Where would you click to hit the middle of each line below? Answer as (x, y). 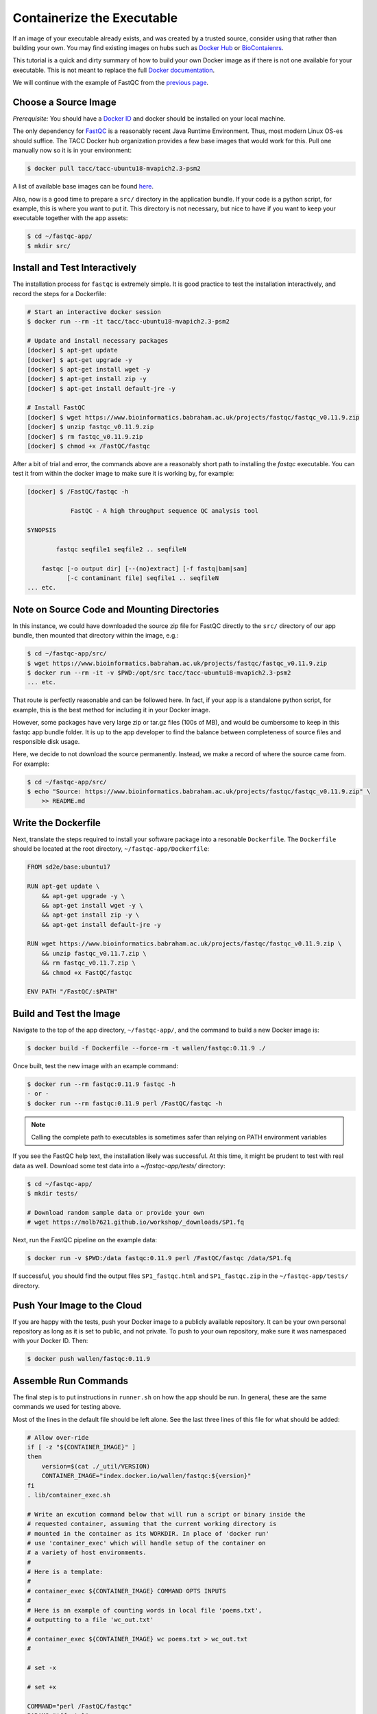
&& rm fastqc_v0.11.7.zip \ (89, 963)
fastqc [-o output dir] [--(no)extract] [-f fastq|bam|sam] (145, 568)
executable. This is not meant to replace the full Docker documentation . (114, 70)
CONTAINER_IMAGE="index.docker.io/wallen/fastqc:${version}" (146, 1476)
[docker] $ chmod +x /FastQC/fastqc (89, 446)
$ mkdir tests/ (52, 1194)
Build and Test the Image (66, 1014)
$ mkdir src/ (49, 246)
